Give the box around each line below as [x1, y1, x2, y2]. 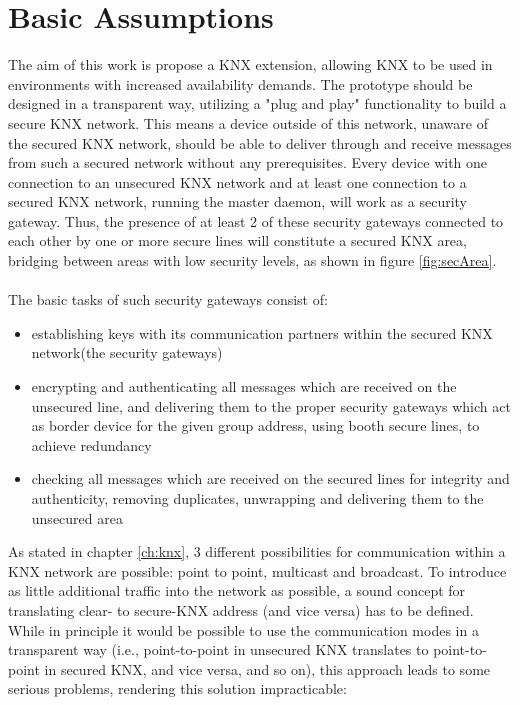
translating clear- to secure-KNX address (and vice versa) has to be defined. [8, 599, 474, 620]
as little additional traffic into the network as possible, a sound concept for [8, 580, 466, 601]
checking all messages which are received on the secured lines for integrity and [31, 468, 510, 489]
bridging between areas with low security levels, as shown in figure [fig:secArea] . [8, 250, 497, 271]
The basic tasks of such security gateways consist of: [8, 289, 328, 310]
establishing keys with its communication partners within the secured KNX [31, 322, 493, 343]
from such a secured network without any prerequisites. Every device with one [8, 152, 488, 173]
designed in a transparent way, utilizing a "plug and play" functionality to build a [8, 93, 507, 114]
